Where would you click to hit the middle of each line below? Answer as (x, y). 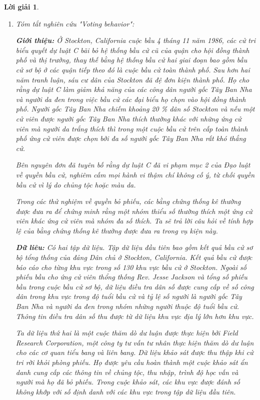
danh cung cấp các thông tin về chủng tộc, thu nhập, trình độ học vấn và (127, 372)
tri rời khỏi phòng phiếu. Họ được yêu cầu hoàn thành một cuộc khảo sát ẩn (132, 362)
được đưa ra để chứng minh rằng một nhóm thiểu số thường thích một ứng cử (134, 211)
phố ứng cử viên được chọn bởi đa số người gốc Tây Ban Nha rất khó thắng (131, 138)
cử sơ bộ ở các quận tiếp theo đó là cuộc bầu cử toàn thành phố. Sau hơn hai (133, 69)
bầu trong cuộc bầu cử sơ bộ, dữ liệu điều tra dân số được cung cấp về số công (135, 286)
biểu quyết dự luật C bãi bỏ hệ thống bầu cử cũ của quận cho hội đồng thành (132, 50)
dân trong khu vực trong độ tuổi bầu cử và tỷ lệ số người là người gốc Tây (129, 296)
